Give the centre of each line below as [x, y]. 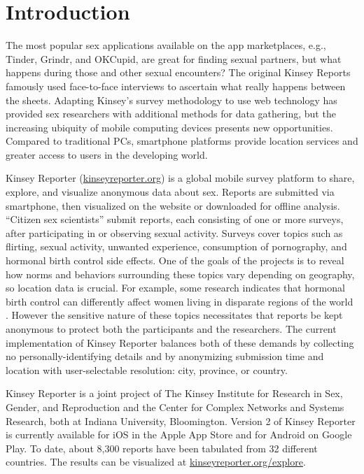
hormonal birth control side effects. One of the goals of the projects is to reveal [175, 260]
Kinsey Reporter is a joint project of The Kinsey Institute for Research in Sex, [174, 393]
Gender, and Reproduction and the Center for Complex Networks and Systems [175, 407]
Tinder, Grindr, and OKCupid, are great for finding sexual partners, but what [174, 58]
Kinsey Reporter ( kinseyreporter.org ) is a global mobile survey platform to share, [180, 178]
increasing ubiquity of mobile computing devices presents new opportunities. [169, 127]
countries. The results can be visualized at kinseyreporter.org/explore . [156, 462]
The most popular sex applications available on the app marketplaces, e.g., [166, 45]
